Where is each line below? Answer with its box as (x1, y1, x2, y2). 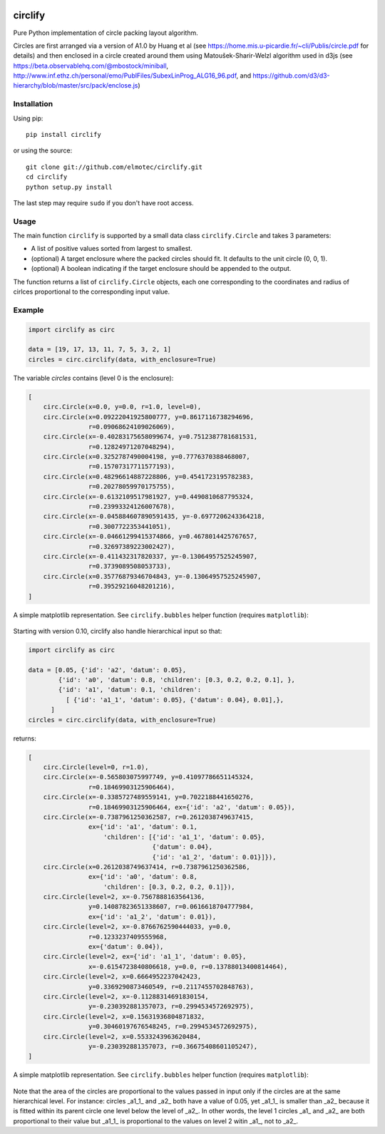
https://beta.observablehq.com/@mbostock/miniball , (13, 61, 169, 70)
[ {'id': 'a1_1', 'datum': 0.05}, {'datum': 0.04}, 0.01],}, (65, 696, 284, 703)
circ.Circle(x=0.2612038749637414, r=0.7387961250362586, (43, 862, 250, 871)
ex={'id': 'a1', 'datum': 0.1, (88, 823, 197, 831)
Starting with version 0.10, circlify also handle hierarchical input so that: (13, 627, 222, 635)
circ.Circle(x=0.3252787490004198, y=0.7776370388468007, (43, 453, 250, 461)
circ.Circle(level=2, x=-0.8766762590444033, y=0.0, (43, 923, 232, 931)
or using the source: (13, 146, 73, 155)
